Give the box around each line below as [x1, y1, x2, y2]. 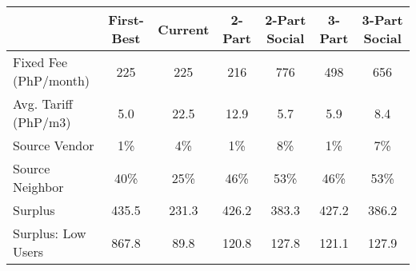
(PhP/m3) [13, 113, 71, 131]
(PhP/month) [13, 71, 90, 90]
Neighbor [13, 177, 64, 196]
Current [158, 19, 210, 38]
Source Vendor [13, 136, 94, 154]
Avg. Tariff [13, 94, 73, 113]
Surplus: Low [13, 224, 86, 242]
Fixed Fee [13, 53, 68, 71]
